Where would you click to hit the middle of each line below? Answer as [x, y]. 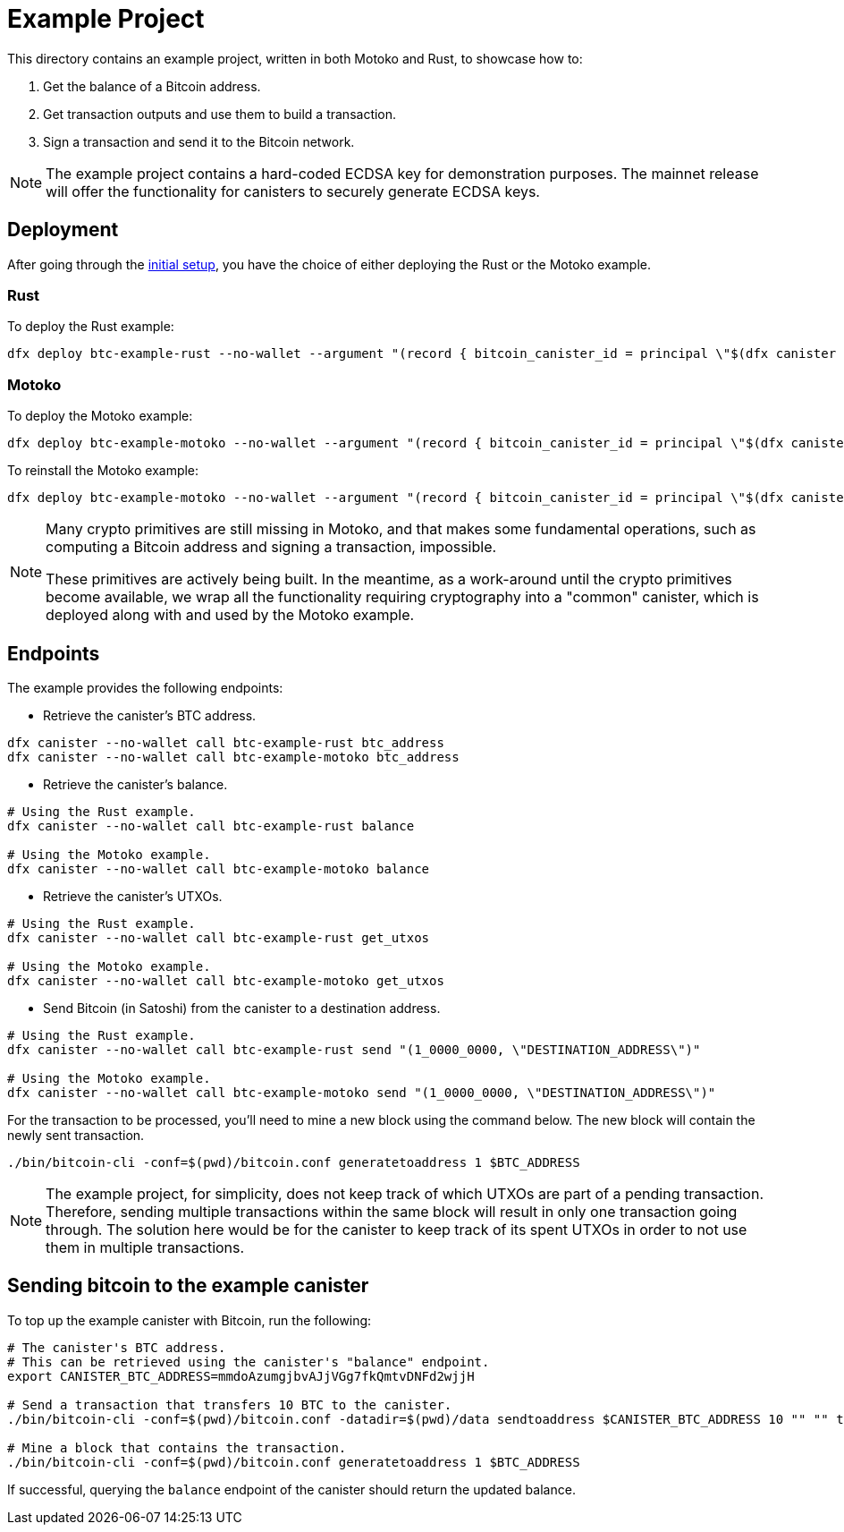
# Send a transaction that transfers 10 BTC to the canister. [230, 1404]
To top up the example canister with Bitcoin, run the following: [190, 1320]
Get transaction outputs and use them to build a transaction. [220, 114]
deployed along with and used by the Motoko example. [230, 615]
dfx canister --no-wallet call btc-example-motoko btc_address [233, 757]
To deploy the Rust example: [91, 327]
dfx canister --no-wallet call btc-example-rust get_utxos [219, 937]
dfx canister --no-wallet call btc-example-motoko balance [219, 868]
